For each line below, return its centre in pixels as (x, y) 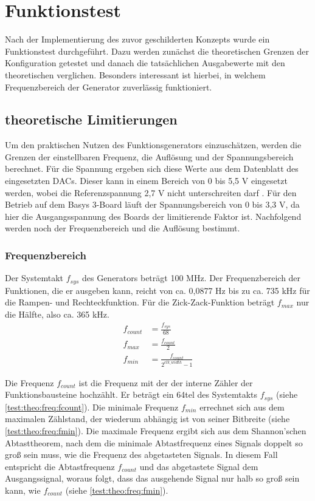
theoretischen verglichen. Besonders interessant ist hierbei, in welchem (135, 74)
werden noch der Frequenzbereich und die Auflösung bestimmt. (123, 228)
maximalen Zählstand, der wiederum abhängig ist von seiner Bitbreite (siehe (147, 419)
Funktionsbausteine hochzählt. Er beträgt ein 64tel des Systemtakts (131, 394)
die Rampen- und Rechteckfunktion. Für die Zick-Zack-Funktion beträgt (140, 302)
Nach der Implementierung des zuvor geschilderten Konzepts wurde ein (137, 39)
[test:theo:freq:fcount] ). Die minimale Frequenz (92, 407)
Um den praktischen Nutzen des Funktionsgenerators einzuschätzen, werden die (153, 145)
